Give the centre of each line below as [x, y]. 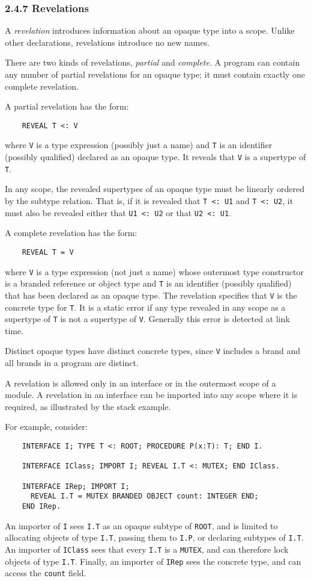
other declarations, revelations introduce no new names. [107, 42]
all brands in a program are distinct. [72, 363]
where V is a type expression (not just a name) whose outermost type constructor [154, 271]
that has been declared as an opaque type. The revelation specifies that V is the [151, 295]
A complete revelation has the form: [71, 233]
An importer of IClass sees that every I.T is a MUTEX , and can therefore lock [147, 549]
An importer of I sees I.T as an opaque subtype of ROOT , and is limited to [141, 525]
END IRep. [41, 506]
